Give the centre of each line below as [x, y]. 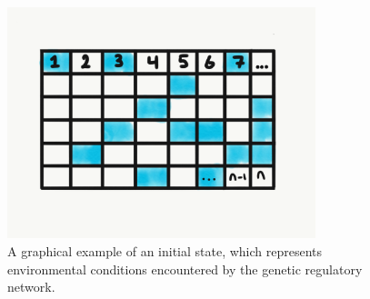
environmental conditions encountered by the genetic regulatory [185, 269]
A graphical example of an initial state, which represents [165, 250]
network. [31, 287]
